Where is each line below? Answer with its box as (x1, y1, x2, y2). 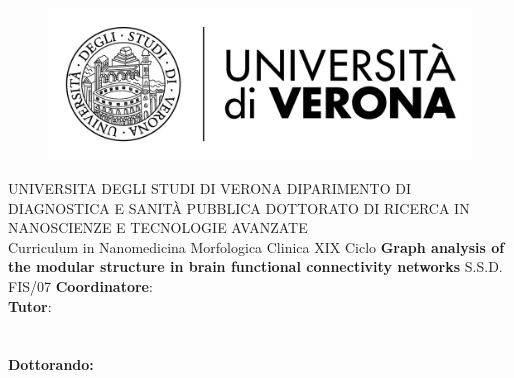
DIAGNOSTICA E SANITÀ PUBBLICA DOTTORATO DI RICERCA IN (8, 197, 470, 218)
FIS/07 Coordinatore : (8, 275, 153, 296)
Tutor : (8, 295, 52, 316)
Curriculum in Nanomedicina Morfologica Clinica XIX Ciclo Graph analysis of (8, 236, 505, 257)
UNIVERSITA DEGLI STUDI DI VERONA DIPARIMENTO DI (8, 177, 412, 198)
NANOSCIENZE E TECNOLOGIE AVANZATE (8, 217, 308, 238)
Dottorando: (8, 354, 94, 375)
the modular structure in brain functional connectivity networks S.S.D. (8, 256, 503, 277)
